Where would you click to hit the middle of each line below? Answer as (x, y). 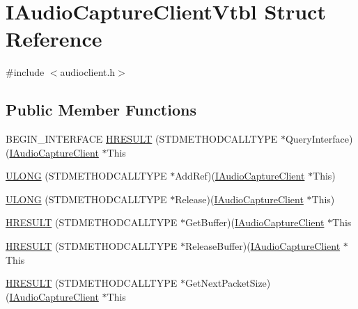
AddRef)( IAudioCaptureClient (240, 176)
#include (25, 72)
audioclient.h (88, 72)
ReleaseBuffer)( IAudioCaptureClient (263, 246)
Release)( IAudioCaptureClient (239, 199)
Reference (54, 39)
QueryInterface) (319, 139)
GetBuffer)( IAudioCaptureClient (255, 222)
